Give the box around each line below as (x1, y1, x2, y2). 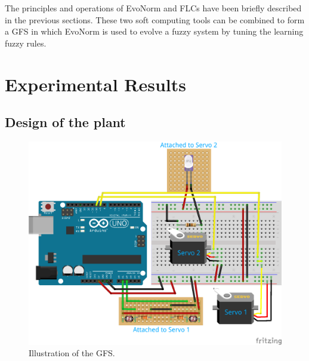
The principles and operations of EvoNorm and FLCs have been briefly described (5, 2, 302, 14)
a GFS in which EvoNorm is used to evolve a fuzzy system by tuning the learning (5, 25, 304, 38)
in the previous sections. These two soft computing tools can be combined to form (5, 13, 305, 26)
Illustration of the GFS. (29, 347, 115, 359)
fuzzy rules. (5, 36, 47, 49)
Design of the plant (5, 113, 126, 131)
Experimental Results (5, 72, 186, 96)
